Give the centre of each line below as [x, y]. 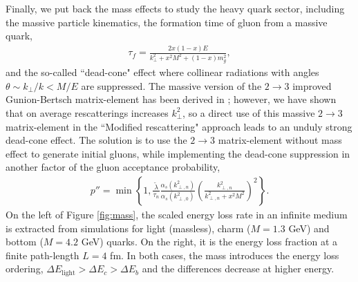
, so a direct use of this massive [249, 112]
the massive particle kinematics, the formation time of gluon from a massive [167, 22]
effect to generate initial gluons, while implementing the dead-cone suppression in [178, 153]
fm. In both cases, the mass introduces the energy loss [225, 255]
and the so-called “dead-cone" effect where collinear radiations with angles [162, 72]
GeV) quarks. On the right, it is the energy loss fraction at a [209, 242]
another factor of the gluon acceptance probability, [113, 167]
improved [312, 85]
